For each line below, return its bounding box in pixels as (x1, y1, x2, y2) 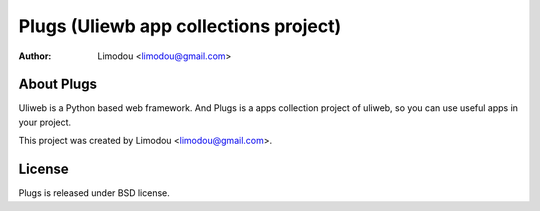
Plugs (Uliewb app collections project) (18, 15, 342, 37)
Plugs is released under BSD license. (18, 187, 170, 199)
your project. (18, 116, 72, 128)
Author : (18, 50, 52, 62)
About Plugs (18, 76, 97, 93)
